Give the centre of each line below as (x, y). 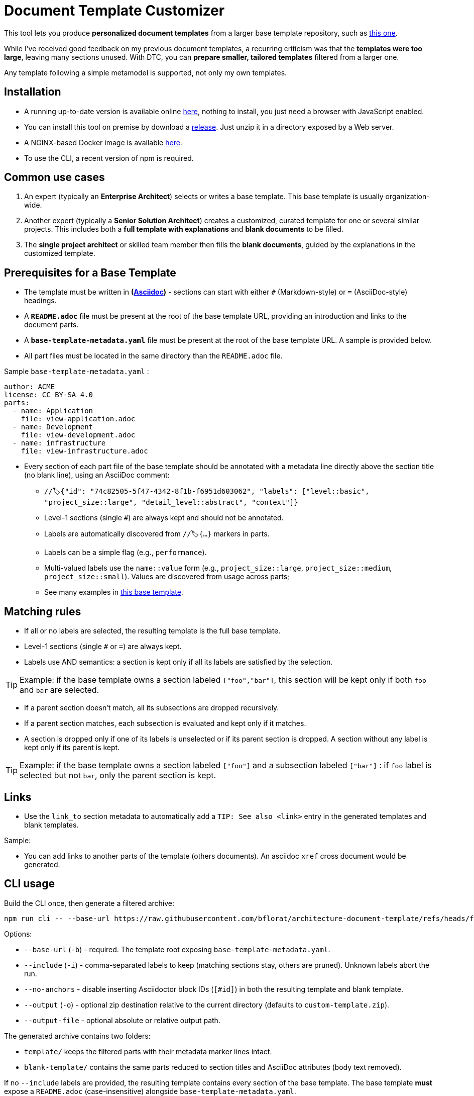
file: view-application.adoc (78, 419)
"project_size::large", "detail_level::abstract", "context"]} (171, 503)
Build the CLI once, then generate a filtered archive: (89, 903)
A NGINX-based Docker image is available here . (103, 142)
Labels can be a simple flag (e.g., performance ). (126, 553)
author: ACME (30, 387)
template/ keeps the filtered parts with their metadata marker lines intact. (148, 1051)
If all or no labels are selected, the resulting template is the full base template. (152, 631)
